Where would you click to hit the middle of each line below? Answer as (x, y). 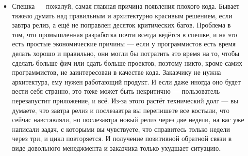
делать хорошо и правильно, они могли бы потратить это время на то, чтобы (126, 53)
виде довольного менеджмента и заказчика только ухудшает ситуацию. (116, 148)
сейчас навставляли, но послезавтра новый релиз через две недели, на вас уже (128, 120)
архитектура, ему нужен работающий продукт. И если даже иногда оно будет (126, 81)
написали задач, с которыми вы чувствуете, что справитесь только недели (121, 129)
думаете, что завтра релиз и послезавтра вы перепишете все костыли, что (121, 110)
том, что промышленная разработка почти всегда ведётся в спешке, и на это (124, 34)
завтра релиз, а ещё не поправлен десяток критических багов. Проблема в (121, 25)
